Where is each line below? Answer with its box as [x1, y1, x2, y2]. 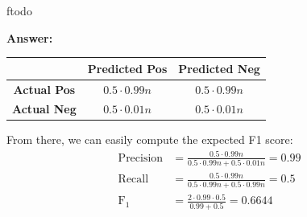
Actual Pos [13, 80, 76, 97]
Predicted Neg [178, 59, 260, 76]
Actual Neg [12, 100, 77, 117]
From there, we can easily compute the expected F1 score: [6, 131, 293, 148]
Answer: [6, 29, 53, 46]
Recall [118, 174, 149, 186]
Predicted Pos [87, 59, 168, 76]
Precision [118, 152, 164, 164]
